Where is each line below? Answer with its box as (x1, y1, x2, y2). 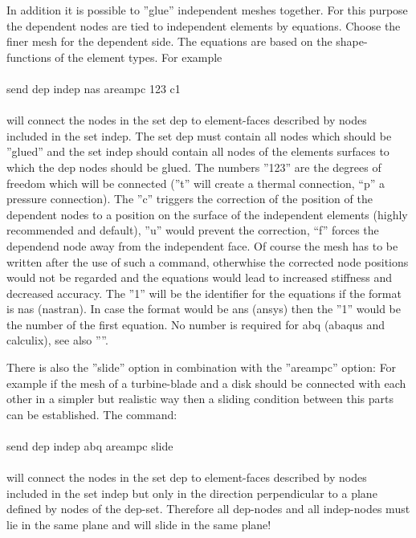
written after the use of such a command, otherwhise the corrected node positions (6, 253, 409, 270)
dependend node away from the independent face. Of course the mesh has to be (6, 237, 398, 254)
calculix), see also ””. (6, 332, 108, 348)
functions (6, 48, 51, 65)
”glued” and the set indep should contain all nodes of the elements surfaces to (6, 143, 389, 160)
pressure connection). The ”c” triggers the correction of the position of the (6, 190, 373, 207)
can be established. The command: (6, 406, 177, 422)
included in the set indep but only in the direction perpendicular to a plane (6, 484, 377, 501)
